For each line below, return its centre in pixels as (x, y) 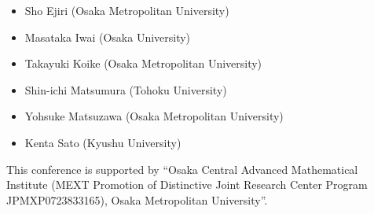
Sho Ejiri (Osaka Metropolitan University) (127, 10)
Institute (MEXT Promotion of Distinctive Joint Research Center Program (187, 184)
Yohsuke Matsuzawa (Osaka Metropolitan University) (154, 116)
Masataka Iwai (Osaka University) (108, 37)
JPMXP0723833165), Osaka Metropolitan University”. (137, 199)
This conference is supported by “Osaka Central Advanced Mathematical (182, 169)
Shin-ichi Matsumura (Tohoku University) (126, 89)
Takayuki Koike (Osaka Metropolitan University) (143, 63)
